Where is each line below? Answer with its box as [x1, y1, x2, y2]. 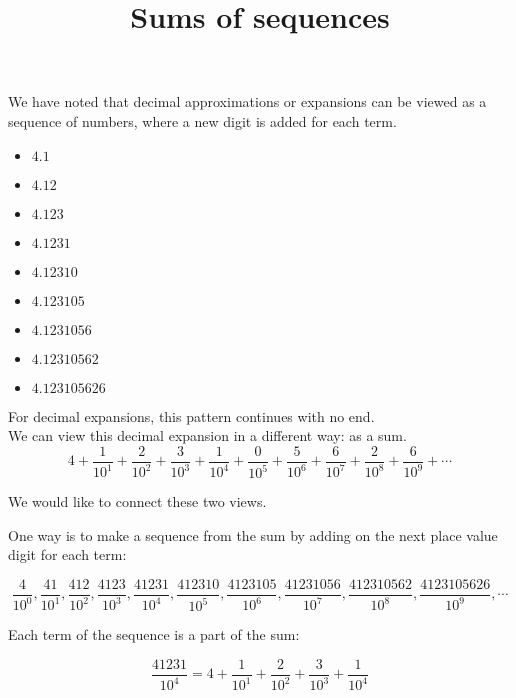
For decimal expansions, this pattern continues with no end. [8, 405, 375, 426]
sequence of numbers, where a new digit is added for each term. [8, 110, 397, 131]
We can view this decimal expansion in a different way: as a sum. [8, 425, 407, 446]
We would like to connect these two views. [8, 491, 267, 512]
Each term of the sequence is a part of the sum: [8, 624, 300, 645]
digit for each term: [8, 544, 127, 565]
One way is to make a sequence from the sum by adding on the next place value [8, 524, 498, 545]
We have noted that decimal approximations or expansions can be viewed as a [8, 91, 487, 112]
